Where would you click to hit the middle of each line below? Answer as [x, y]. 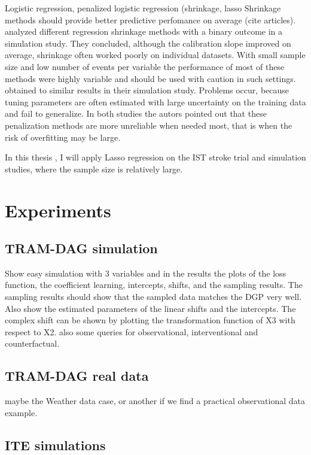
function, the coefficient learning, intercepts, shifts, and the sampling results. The [154, 285]
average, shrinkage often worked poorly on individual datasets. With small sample [155, 55]
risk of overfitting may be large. [63, 137]
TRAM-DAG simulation [81, 248]
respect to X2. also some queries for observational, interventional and [132, 331]
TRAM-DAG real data [77, 376]
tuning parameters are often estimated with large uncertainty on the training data [155, 101]
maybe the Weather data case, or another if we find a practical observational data [155, 401]
